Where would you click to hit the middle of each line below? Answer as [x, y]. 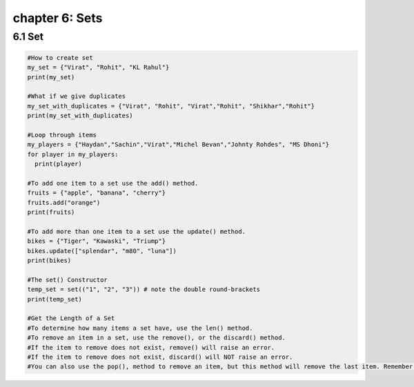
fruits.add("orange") [64, 202]
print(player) [59, 164]
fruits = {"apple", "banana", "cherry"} [96, 193]
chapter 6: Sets [58, 18]
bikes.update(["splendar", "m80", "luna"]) [102, 251]
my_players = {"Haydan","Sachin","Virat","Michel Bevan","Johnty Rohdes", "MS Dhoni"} [178, 145]
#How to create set [60, 58]
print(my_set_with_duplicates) [80, 116]
